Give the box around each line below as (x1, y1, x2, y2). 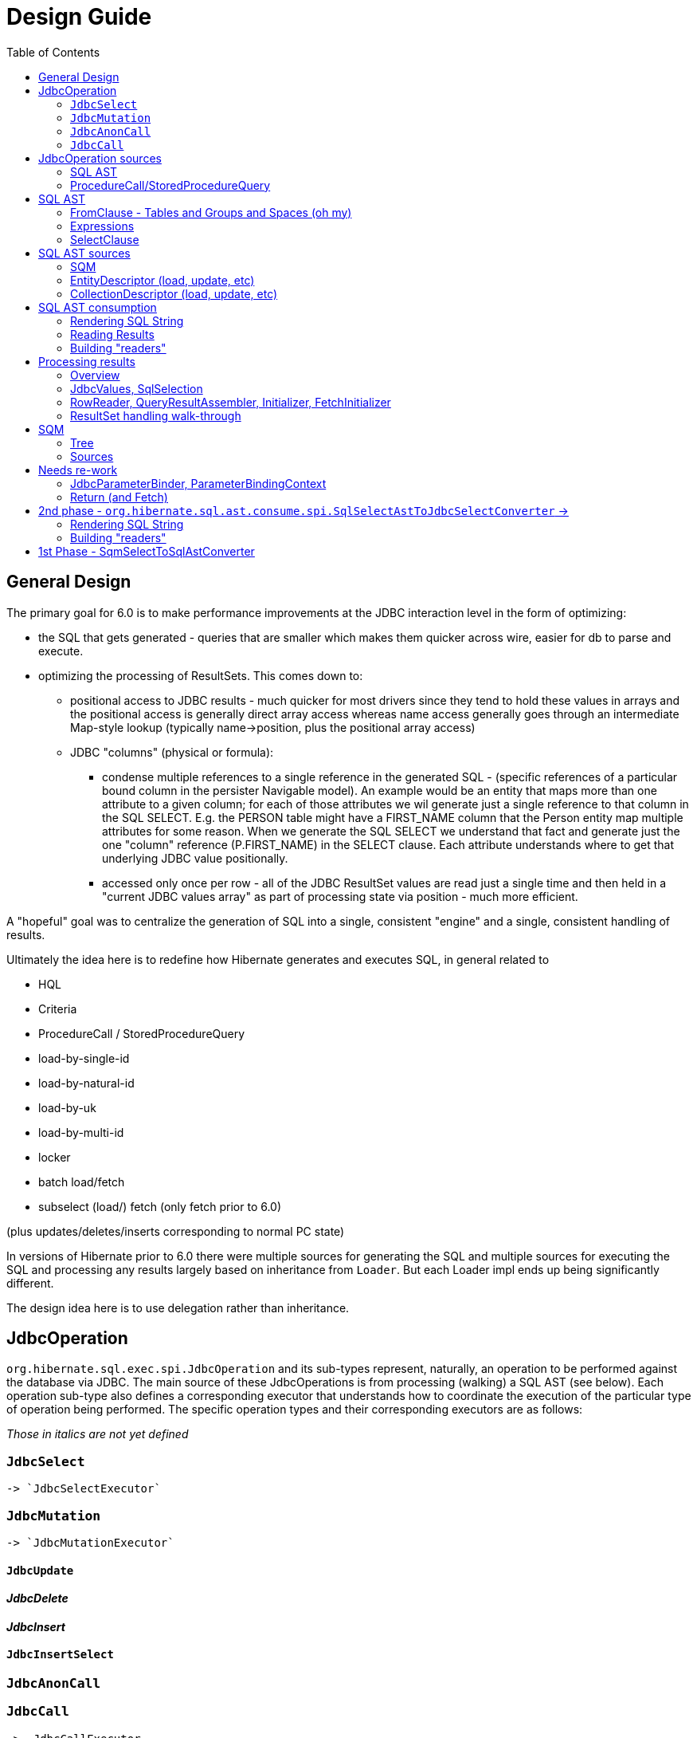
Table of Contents (6, 45, 100, 59)
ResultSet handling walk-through (70, 408, 241, 423)
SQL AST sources (38, 246, 131, 260)
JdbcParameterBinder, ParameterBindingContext (70, 476, 327, 490)
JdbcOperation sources (38, 151, 162, 165)
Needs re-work (38, 462, 118, 477)
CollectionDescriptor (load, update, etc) (70, 286, 278, 301)
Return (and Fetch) (70, 490, 168, 504)
